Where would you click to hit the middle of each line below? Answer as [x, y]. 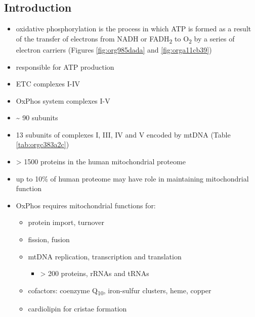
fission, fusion [49, 239]
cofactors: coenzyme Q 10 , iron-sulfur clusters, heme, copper [120, 291]
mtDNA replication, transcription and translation [105, 256]
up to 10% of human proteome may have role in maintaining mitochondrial [132, 178]
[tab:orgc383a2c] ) [42, 144]
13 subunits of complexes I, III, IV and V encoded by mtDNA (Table [123, 134]
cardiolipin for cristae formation [77, 308]
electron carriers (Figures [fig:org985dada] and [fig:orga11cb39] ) [114, 49]
